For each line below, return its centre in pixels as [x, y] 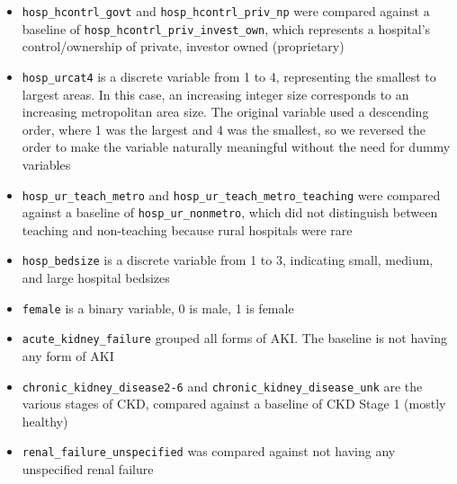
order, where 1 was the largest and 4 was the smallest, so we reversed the [224, 129]
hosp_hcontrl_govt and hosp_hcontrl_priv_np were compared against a [226, 11]
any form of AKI [68, 356]
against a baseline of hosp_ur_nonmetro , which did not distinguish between [230, 212]
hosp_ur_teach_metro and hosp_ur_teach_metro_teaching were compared [231, 194]
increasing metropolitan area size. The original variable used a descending [225, 112]
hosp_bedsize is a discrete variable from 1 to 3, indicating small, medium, [228, 260]
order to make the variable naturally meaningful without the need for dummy [236, 147]
